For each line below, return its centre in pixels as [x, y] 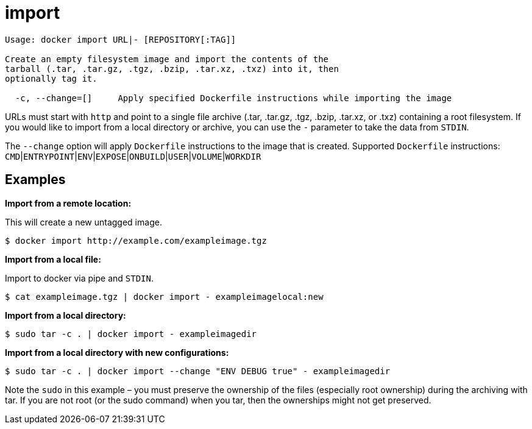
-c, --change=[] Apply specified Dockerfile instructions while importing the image [233, 98]
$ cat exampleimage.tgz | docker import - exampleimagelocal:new [164, 296]
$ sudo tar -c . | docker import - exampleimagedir [131, 334]
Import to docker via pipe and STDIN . [80, 278]
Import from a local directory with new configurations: [117, 352]
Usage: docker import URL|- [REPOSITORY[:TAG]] [121, 39]
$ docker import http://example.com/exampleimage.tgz [136, 240]
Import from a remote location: [68, 203]
